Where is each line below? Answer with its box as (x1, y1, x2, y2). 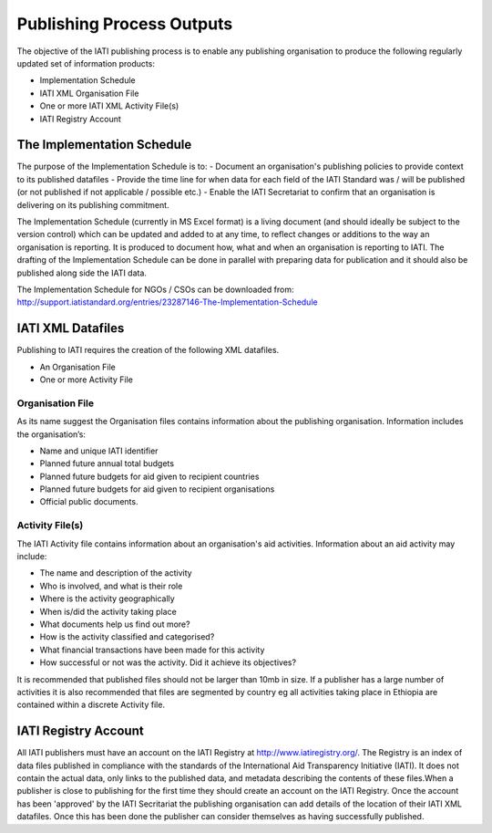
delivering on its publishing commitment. (16, 199, 169, 210)
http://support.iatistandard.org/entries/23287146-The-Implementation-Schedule (16, 297, 318, 307)
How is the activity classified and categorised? (39, 631, 215, 642)
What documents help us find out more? (39, 619, 190, 630)
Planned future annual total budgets (39, 458, 175, 469)
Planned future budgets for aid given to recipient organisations (39, 484, 275, 495)
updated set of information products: (16, 57, 155, 68)
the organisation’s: (16, 429, 87, 440)
